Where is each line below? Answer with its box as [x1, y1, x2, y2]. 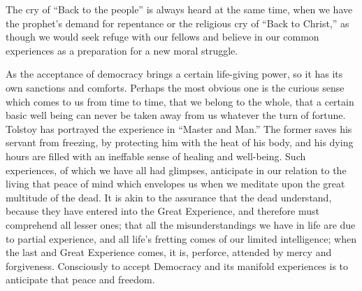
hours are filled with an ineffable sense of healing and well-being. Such [6, 148, 306, 163]
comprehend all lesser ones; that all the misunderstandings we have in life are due [6, 217, 356, 232]
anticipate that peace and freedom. [6, 272, 155, 287]
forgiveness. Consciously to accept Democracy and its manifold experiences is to [6, 258, 349, 273]
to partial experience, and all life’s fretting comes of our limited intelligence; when [6, 231, 356, 246]
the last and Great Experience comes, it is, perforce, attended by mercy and [6, 245, 332, 260]
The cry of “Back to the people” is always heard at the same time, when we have [6, 2, 353, 16]
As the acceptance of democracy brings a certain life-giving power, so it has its [6, 66, 343, 81]
